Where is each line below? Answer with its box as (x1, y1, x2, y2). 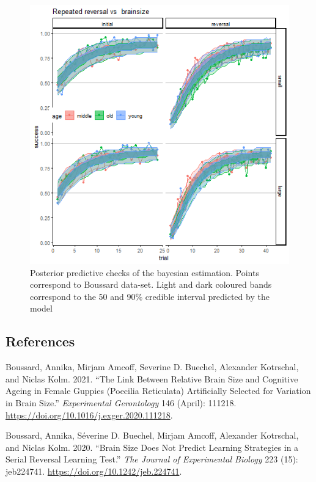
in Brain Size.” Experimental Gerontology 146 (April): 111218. (6, 396, 237, 409)
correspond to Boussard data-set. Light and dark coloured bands (30, 278, 272, 291)
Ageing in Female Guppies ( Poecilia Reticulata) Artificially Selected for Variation (6, 384, 311, 397)
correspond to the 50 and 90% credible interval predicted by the (30, 290, 270, 302)
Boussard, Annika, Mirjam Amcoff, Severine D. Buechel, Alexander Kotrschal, (6, 360, 299, 373)
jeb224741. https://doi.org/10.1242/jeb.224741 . (6, 464, 182, 477)
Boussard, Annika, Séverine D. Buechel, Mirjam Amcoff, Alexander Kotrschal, (6, 429, 299, 442)
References (6, 332, 75, 351)
